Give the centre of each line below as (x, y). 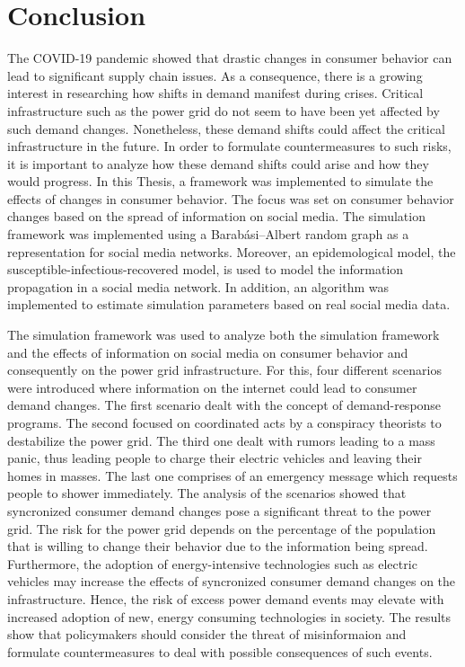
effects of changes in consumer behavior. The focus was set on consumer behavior (231, 198)
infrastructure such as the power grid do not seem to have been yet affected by (224, 110)
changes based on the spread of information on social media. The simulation (216, 216)
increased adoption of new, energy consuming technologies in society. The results (229, 616)
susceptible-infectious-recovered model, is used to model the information (206, 269)
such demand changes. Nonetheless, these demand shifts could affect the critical (226, 128)
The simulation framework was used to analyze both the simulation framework (224, 335)
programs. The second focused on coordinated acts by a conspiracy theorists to (224, 422)
